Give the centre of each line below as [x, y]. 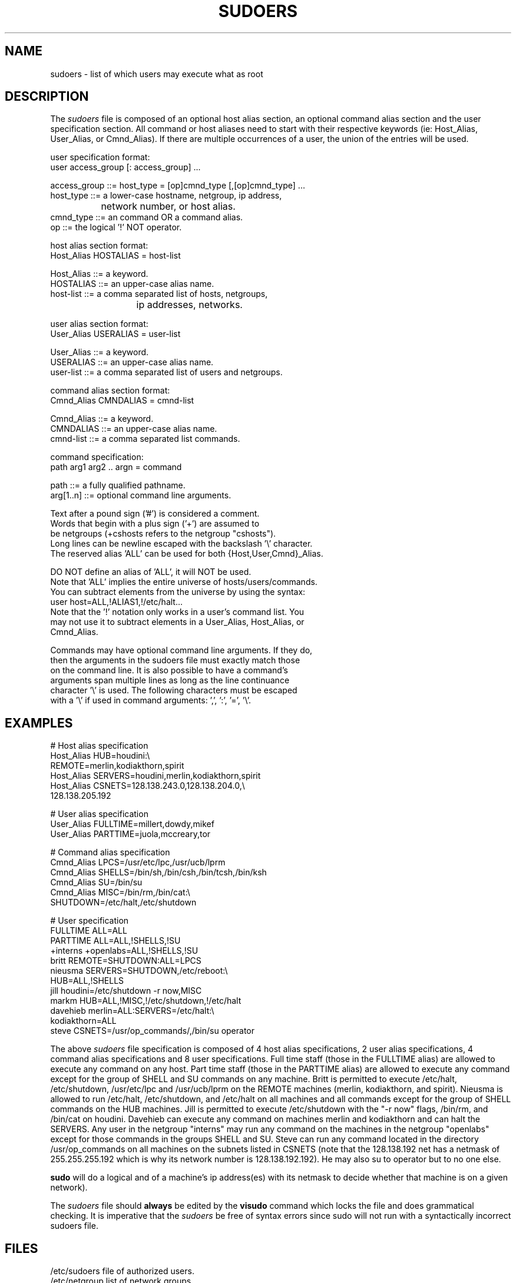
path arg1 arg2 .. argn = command [116, 467]
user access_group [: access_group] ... [125, 167]
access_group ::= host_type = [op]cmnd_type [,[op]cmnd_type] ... [178, 186]
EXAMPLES [39, 723]
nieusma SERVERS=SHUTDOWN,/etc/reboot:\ [139, 971]
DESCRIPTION [47, 97]
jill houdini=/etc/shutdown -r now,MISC [126, 991]
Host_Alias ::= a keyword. [99, 274]
